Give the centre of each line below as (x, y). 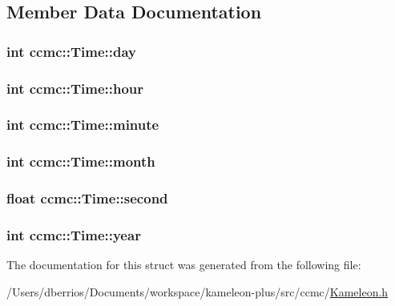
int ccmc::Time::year (74, 234)
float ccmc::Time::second (87, 198)
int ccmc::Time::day (71, 51)
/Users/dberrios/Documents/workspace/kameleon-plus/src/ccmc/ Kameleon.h (197, 291)
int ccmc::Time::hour (75, 88)
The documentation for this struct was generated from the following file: (184, 265)
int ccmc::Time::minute (83, 125)
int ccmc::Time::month (81, 161)
